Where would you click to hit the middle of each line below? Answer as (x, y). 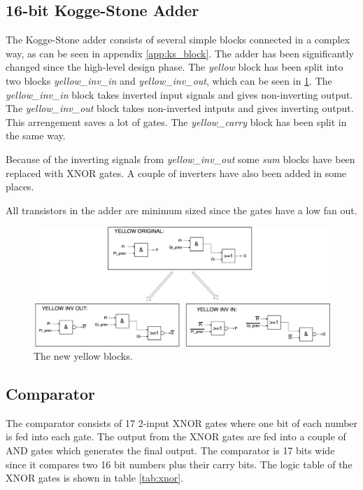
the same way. (36, 135)
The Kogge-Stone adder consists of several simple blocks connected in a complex (178, 40)
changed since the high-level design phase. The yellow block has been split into (175, 67)
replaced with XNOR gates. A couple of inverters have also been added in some (176, 173)
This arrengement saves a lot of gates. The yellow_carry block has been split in (176, 121)
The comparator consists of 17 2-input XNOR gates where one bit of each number (182, 422)
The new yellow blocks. (83, 356)
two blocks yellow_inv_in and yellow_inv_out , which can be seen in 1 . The (169, 80)
